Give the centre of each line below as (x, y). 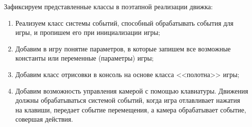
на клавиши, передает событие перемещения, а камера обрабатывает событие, (131, 109)
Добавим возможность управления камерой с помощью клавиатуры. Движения (132, 90)
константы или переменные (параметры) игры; (84, 58)
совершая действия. (44, 119)
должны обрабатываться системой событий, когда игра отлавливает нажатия (128, 100)
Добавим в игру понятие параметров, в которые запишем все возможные (123, 48)
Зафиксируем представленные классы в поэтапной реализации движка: (109, 6)
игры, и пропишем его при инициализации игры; (88, 32)
